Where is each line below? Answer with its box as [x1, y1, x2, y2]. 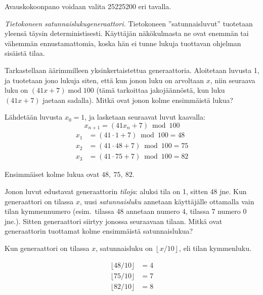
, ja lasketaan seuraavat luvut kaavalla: [84, 112, 205, 122]
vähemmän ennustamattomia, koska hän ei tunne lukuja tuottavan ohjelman [5, 38, 241, 48]
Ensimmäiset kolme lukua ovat [5, 169, 100, 179]
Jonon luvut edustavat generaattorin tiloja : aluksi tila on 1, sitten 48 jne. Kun [5, 186, 247, 197]
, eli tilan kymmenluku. [179, 243, 251, 253]
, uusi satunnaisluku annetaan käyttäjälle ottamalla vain [80, 196, 254, 206]
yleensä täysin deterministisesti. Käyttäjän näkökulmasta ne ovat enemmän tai [5, 28, 249, 39]
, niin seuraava [210, 75, 255, 85]
